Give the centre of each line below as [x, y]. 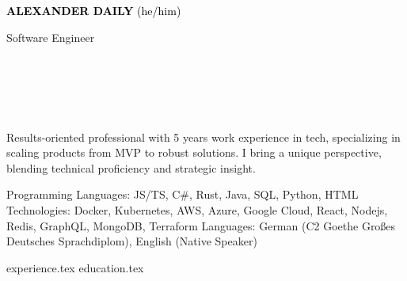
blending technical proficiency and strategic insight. [131, 167]
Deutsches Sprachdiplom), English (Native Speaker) [132, 241]
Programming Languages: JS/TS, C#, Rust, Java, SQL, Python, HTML [183, 194]
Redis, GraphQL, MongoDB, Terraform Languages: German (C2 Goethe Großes [201, 225]
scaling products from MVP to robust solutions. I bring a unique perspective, [194, 152]
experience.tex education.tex [75, 267]
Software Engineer [51, 37]
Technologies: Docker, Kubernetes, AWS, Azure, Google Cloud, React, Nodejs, [197, 209]
